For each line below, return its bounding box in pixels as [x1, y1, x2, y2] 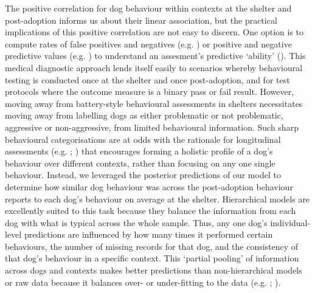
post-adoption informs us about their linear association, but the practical [5, 13, 277, 26]
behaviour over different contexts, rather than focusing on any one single [5, 156, 275, 169]
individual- [270, 216, 311, 229]
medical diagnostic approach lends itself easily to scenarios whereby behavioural [5, 61, 303, 74]
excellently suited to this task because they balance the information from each [5, 204, 296, 217]
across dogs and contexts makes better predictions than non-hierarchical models [5, 264, 302, 277]
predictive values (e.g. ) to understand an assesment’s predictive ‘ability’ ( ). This [5, 49, 306, 62]
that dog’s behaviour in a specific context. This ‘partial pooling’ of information [5, 252, 299, 264]
